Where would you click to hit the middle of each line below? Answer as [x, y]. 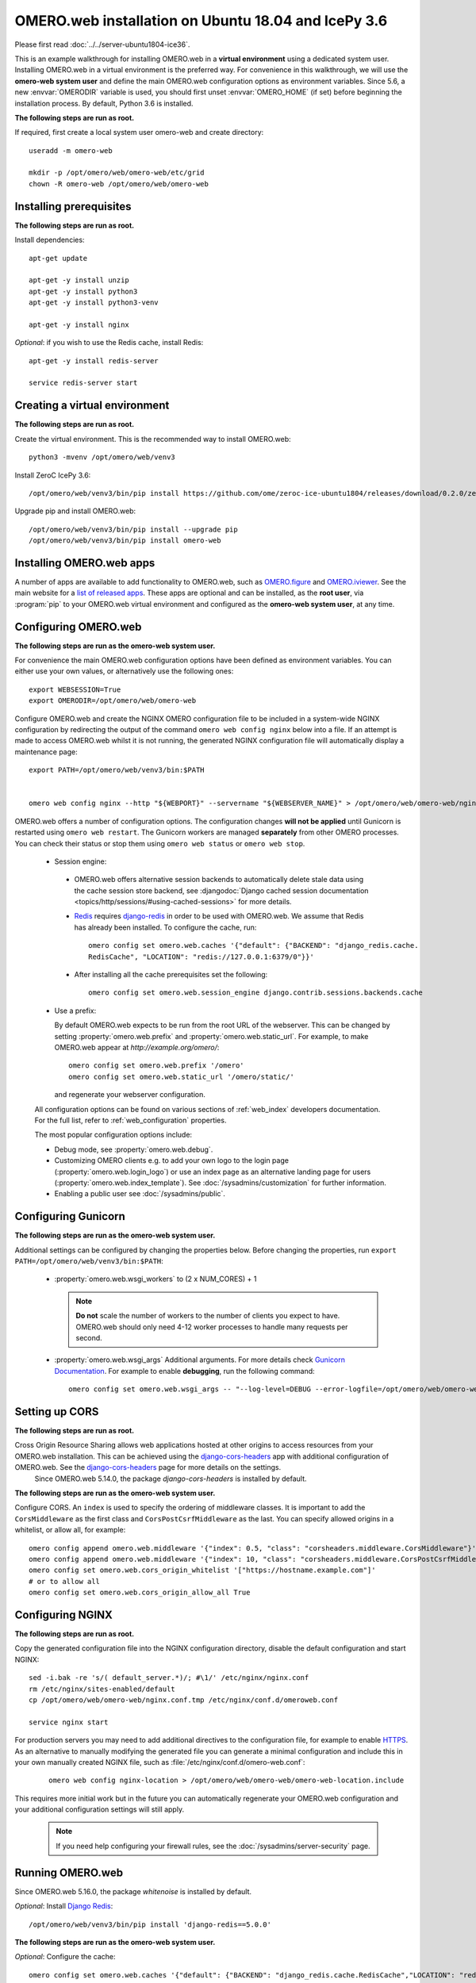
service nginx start [69, 1722]
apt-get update [58, 258]
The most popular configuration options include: [113, 1135]
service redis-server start [83, 383]
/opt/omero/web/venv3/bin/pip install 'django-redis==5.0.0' [150, 1924]
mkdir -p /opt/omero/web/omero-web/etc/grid [117, 173]
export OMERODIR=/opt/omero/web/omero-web [113, 701]
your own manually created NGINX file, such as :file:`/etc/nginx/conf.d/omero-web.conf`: [160, 1762]
